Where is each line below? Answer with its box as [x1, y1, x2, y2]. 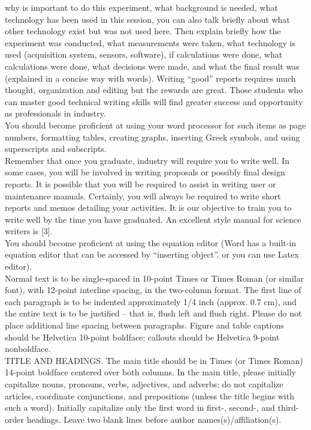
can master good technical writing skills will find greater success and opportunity [5, 95, 303, 107]
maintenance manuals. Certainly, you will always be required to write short [5, 189, 281, 202]
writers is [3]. [5, 225, 53, 237]
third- [277, 401, 299, 414]
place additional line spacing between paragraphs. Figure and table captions [5, 319, 284, 332]
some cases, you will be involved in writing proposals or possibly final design [5, 166, 285, 178]
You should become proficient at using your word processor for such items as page [5, 118, 306, 131]
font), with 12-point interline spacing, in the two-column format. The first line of [5, 283, 301, 296]
